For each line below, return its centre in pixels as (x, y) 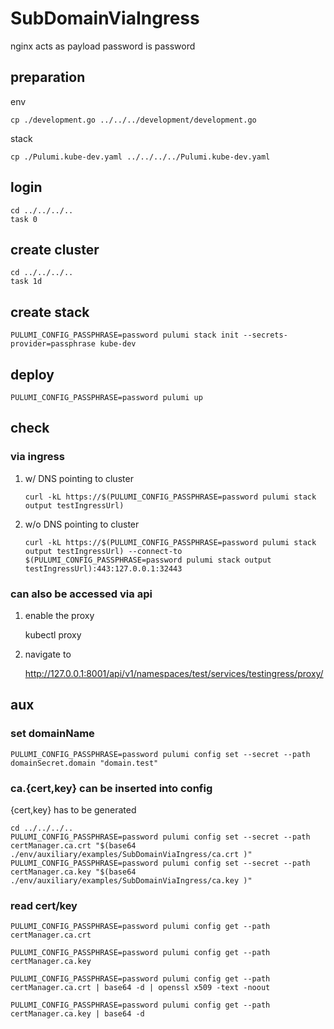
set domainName (52, 734)
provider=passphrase (53, 344)
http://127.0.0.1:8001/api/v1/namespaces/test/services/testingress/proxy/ (174, 673)
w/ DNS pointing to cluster (79, 478)
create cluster (55, 249)
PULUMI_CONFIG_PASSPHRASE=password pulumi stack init (125, 335)
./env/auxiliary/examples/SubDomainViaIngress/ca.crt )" (131, 854)
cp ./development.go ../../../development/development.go (133, 120)
